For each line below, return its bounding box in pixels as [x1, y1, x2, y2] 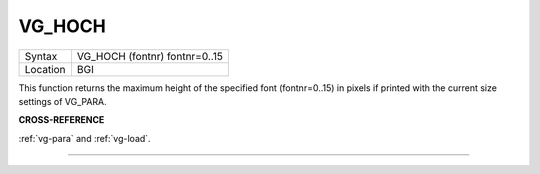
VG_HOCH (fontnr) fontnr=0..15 [76, 49, 224, 63]
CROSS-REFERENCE [18, 114, 105, 126]
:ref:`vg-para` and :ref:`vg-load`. [18, 132, 151, 144]
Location [24, 62, 66, 76]
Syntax [24, 49, 58, 63]
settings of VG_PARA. [18, 95, 107, 107]
